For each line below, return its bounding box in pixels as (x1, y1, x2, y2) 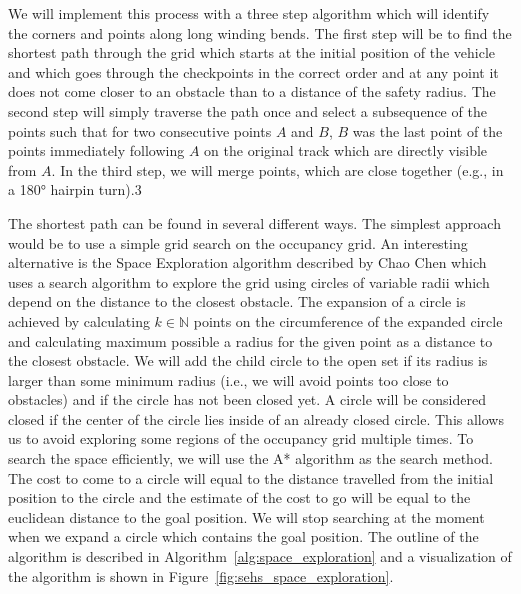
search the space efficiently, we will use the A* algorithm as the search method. (8, 448, 493, 469)
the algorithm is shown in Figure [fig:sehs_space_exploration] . (8, 565, 394, 586)
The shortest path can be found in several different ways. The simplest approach (8, 212, 501, 233)
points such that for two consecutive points (8, 120, 272, 141)
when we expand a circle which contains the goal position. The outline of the (8, 526, 479, 547)
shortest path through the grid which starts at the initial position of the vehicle (8, 42, 496, 63)
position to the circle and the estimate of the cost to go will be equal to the (8, 487, 471, 508)
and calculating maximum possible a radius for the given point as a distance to (8, 330, 493, 351)
